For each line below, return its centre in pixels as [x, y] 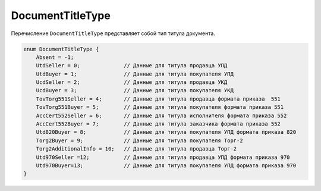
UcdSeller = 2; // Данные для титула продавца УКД [132, 82]
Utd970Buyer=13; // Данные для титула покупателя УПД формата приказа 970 [166, 166]
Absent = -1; [55, 57]
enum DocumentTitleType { [61, 49]
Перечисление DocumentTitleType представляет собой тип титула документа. [113, 33]
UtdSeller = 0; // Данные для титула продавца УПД [132, 66]
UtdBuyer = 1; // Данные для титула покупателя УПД [135, 74]
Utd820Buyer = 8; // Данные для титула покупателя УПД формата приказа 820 [166, 132]
